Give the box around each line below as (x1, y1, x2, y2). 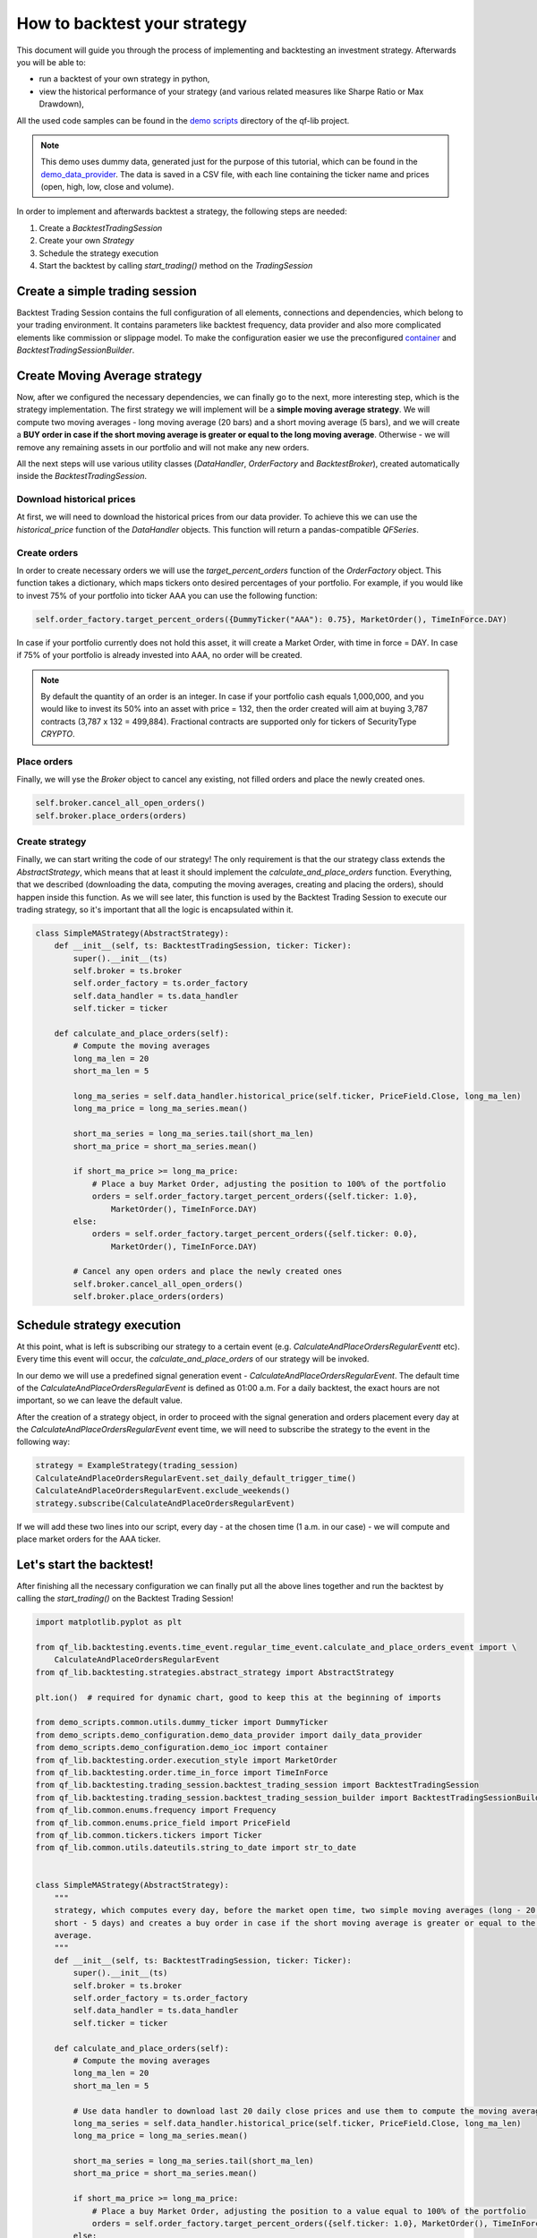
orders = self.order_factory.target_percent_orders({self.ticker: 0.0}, (91, 1229, 418, 1239)
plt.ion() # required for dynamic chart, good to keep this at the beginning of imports (35, 1692, 442, 1703)
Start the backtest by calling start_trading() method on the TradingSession (38, 261, 313, 271)
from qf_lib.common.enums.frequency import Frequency (35, 1805, 277, 1815)
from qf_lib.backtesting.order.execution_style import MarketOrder (35, 1755, 338, 1765)
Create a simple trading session (16, 283, 197, 299)
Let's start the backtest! (16, 1557, 154, 1572)
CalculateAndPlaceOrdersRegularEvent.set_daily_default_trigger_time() (35, 1473, 357, 1483)
